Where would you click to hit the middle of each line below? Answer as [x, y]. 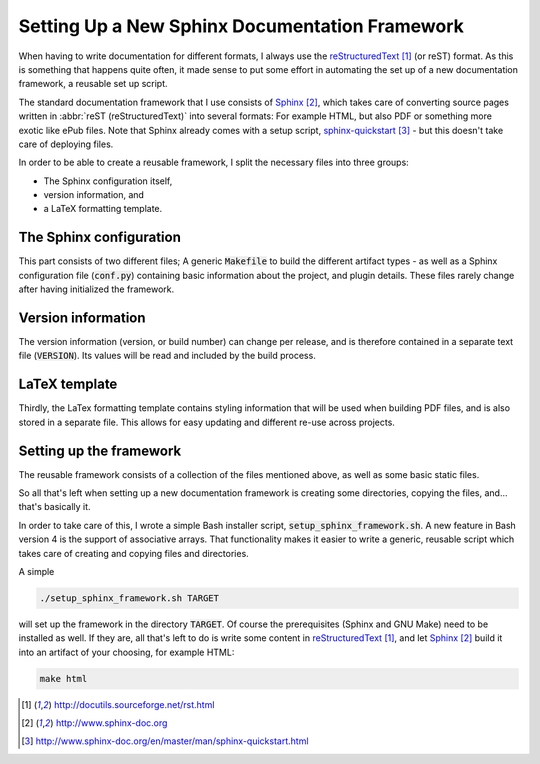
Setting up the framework [100, 450]
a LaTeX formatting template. [103, 209]
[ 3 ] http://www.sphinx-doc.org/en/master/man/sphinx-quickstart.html [165, 741]
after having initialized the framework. [96, 289]
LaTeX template [68, 384]
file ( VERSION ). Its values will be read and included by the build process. [167, 356]
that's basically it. [54, 507]
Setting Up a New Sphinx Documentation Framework [241, 26]
